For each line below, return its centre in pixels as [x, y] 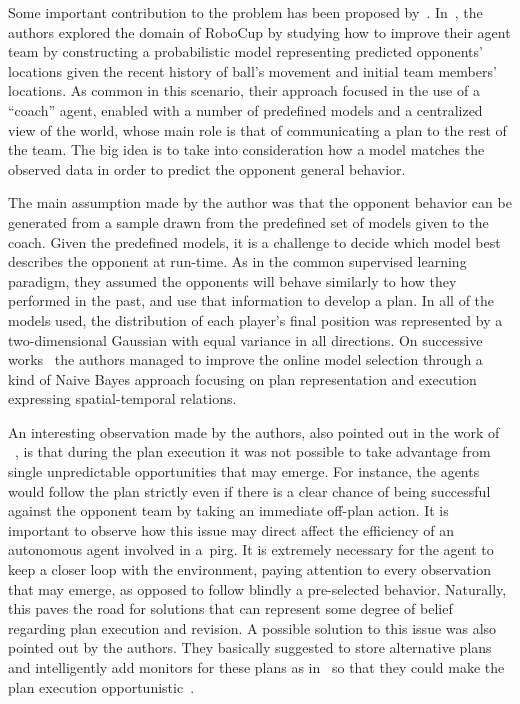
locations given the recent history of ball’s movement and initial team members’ [252, 70]
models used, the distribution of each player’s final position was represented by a [255, 319]
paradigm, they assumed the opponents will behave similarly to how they [232, 280]
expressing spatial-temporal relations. [122, 398]
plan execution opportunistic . [101, 686]
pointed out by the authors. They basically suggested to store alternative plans [250, 647]
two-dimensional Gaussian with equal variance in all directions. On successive [245, 339]
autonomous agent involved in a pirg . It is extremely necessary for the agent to [251, 549]
